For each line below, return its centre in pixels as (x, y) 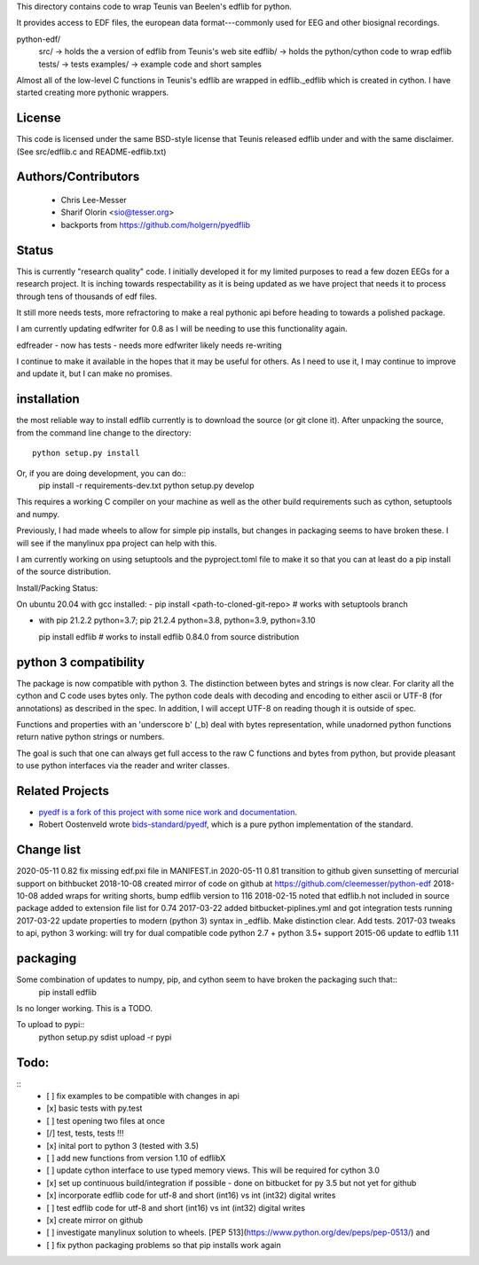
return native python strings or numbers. (90, 737)
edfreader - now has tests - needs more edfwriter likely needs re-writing (149, 345)
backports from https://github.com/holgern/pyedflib (156, 224)
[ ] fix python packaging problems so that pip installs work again (164, 1245)
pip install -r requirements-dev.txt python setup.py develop (146, 485)
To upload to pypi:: (51, 1025)
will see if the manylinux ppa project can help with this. (117, 543)
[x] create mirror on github (95, 1220)
